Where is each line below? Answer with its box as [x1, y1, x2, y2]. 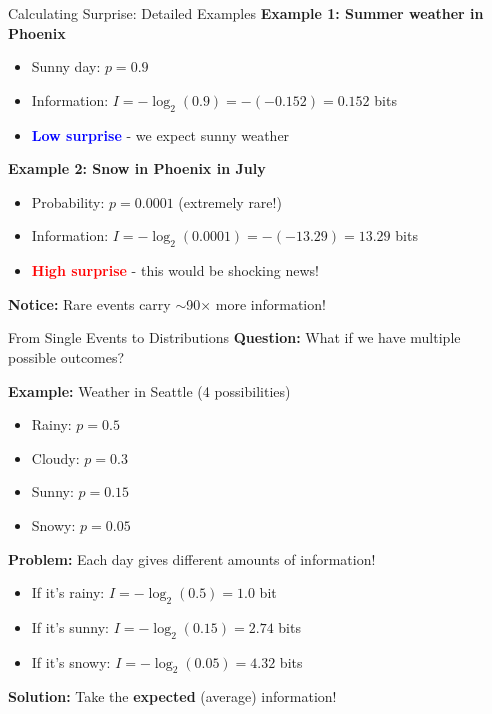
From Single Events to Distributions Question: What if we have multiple [8, 327, 461, 348]
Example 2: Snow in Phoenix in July [8, 158, 266, 179]
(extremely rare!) [178, 191, 282, 212]
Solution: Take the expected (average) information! [8, 686, 337, 707]
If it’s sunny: [31, 616, 109, 637]
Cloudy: [31, 447, 80, 468]
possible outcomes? [8, 346, 125, 367]
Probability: [31, 191, 105, 212]
